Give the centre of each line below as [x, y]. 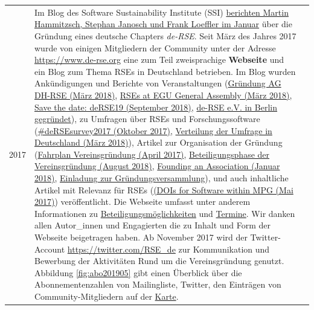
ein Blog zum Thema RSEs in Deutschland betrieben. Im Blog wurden [165, 71]
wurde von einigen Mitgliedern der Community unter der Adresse [155, 47]
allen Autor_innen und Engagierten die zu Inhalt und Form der [153, 225]
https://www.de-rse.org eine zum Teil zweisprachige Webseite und [159, 60]
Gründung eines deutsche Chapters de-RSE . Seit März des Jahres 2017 [165, 35]
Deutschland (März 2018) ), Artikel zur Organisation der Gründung [159, 142]
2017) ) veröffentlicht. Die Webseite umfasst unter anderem [143, 202]
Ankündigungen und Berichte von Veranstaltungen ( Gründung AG [158, 83]
